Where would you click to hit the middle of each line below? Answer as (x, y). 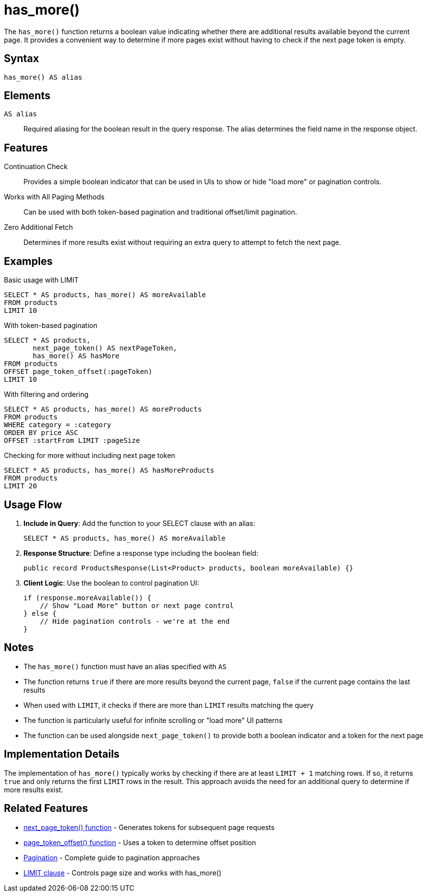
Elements (27, 96)
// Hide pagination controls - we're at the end (135, 621)
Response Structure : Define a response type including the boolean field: (141, 553)
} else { (40, 613)
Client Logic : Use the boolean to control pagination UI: (112, 583)
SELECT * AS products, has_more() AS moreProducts (103, 409)
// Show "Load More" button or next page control (137, 605)
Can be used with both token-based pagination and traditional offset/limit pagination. (160, 212)
